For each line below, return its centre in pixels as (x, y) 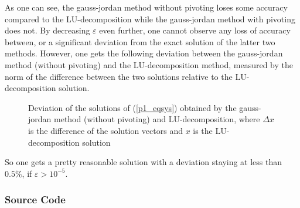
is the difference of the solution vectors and (105, 130)
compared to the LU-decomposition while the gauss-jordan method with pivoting (150, 19)
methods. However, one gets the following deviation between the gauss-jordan (144, 53)
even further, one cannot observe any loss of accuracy (195, 30)
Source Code (35, 199)
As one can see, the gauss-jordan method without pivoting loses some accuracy (146, 7)
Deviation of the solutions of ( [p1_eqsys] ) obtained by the (132, 107)
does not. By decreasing (47, 30)
